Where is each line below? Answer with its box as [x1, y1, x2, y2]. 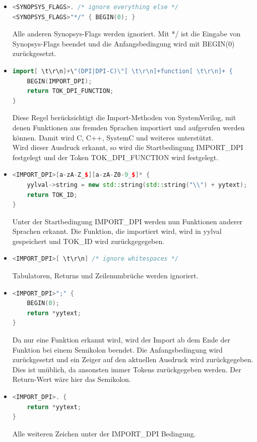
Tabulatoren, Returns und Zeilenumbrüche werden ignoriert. [12, 270, 199, 281]
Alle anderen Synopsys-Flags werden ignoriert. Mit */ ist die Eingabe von [12, 28, 241, 39]
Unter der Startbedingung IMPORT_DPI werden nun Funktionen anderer [12, 216, 243, 226]
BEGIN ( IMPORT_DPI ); [27, 77, 92, 85]
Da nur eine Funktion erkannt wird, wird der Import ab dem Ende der [12, 334, 230, 345]
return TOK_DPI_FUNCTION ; [27, 87, 114, 95]
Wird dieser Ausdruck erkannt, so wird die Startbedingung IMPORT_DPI [12, 142, 243, 153]
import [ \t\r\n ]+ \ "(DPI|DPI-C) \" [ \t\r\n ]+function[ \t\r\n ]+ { [12, 67, 233, 75]
